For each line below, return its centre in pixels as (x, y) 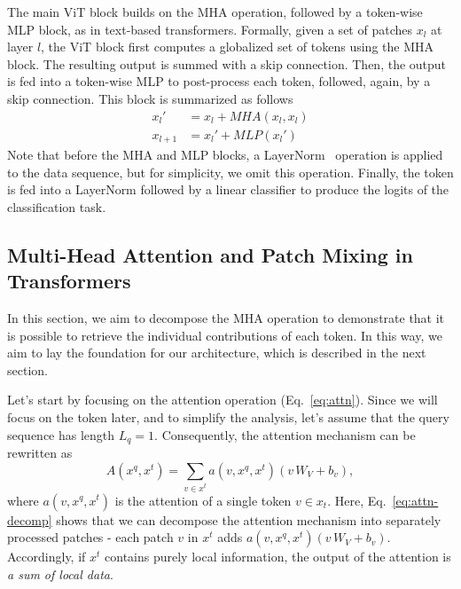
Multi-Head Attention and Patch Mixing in (210, 254)
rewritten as (40, 453)
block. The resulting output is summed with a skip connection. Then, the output (227, 63)
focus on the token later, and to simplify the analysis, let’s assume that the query (228, 417)
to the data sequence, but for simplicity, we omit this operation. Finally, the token (230, 172)
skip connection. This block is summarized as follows (150, 98)
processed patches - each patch (90, 537)
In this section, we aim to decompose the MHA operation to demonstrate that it (226, 318)
